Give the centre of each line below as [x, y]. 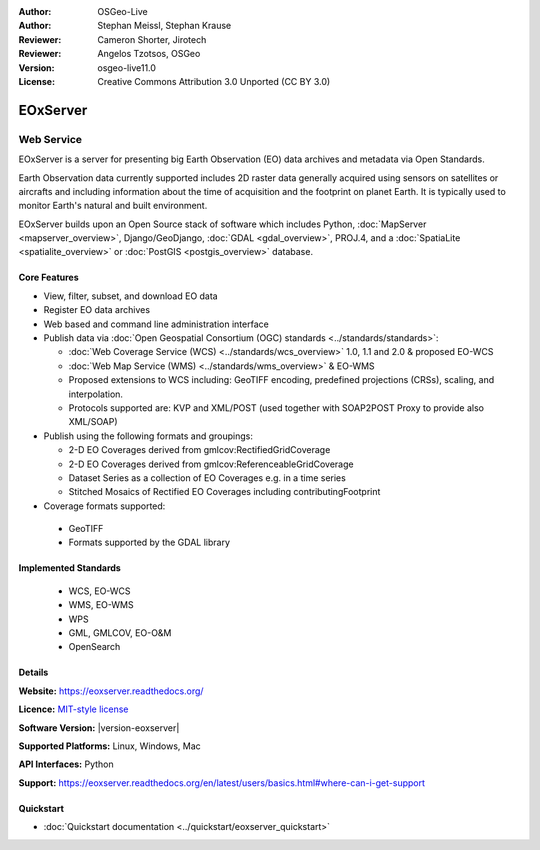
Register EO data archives [96, 310]
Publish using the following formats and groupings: [148, 436]
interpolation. [96, 394]
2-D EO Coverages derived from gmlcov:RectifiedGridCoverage [199, 450]
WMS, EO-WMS [101, 605]
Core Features [48, 277]
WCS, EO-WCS [99, 591]
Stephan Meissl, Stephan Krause [164, 26]
